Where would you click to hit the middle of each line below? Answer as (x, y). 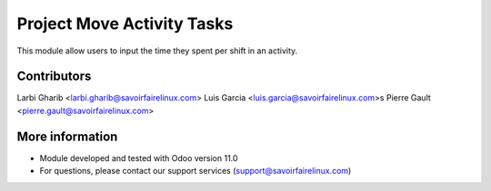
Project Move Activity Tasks (125, 24)
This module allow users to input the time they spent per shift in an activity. (157, 51)
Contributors (54, 76)
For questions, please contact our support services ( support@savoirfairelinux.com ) (195, 171)
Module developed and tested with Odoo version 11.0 (139, 158)
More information (67, 136)
